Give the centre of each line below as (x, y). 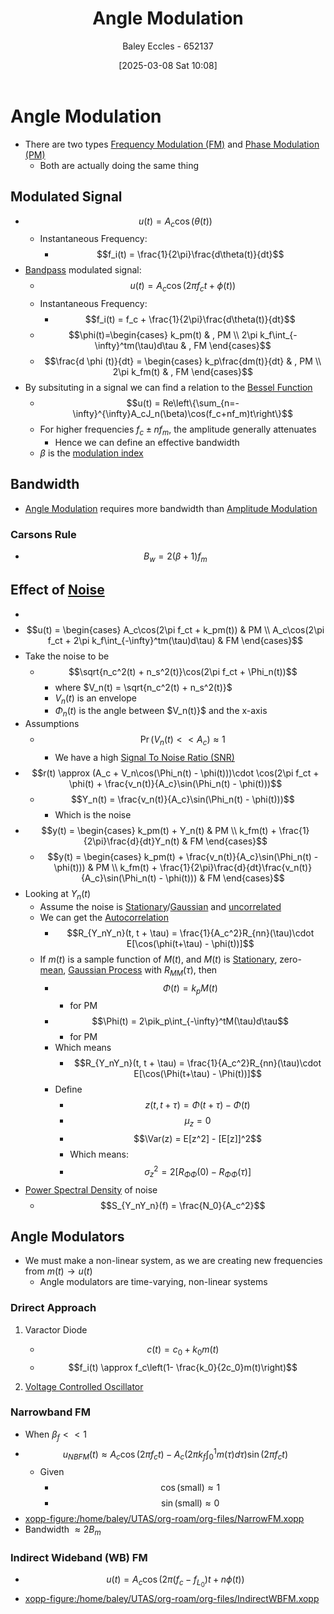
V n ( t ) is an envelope (96, 699)
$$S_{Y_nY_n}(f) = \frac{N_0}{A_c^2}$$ (183, 1205)
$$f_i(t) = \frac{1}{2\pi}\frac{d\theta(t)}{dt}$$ (190, 254)
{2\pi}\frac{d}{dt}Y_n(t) (131, 841)
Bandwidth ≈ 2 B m (63, 1530)
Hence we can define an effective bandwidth (147, 442)
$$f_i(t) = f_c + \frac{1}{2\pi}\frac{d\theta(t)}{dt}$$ (190, 319)
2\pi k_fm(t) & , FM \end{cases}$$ (182, 372)
